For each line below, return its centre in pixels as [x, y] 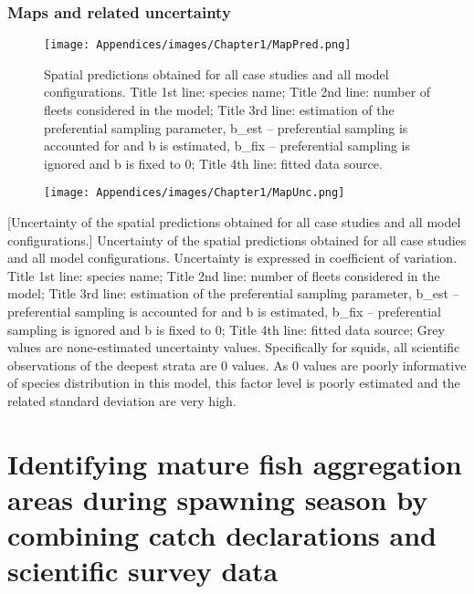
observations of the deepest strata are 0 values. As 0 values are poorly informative [237, 365]
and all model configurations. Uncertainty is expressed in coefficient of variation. [232, 258]
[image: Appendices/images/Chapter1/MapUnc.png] [195, 193]
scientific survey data [143, 571]
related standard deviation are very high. [122, 401]
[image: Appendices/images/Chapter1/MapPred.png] [198, 45]
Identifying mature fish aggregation [235, 463]
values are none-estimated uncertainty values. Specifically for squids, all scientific [234, 347]
